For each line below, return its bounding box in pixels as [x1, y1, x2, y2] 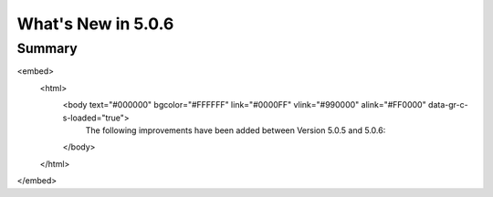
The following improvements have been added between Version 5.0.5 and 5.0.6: [85, 124, 386, 136]
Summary [16, 40, 78, 57]
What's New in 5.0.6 [16, 14, 174, 34]
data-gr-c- [427, 99, 469, 110]
